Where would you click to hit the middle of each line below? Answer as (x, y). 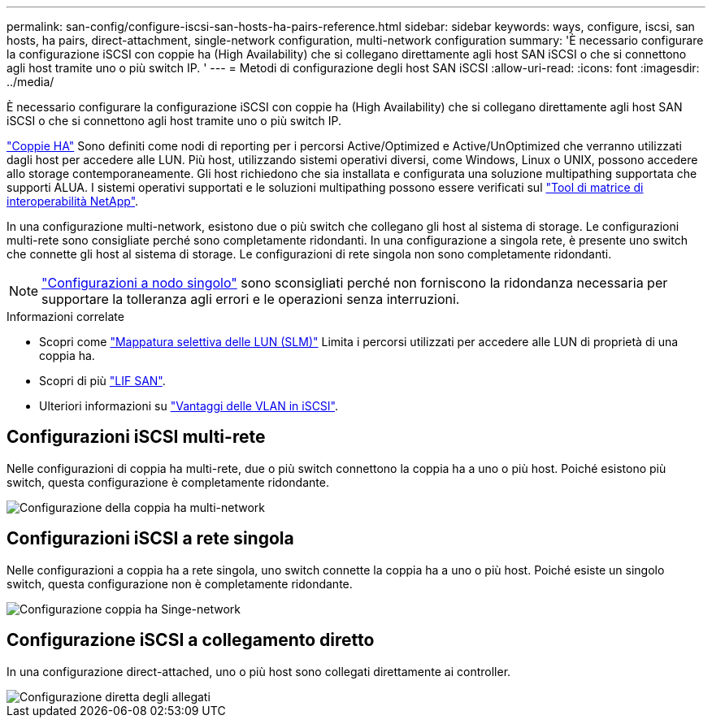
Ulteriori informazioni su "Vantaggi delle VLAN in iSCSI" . (189, 406)
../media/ (30, 82)
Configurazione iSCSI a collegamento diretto (191, 640)
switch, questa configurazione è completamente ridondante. (168, 482)
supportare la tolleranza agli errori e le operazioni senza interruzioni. (251, 299)
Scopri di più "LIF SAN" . (102, 381)
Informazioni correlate (65, 316)
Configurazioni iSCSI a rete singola (150, 539)
